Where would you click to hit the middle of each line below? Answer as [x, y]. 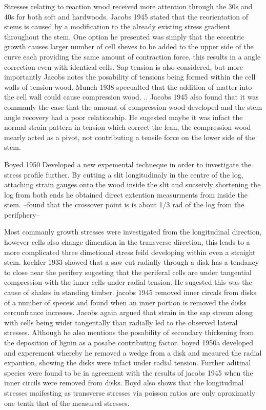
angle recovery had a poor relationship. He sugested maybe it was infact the [124, 117]
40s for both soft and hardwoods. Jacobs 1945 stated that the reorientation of [126, 16]
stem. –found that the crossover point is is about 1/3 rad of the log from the [124, 204]
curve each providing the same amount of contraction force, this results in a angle [132, 56]
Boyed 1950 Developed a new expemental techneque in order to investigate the [128, 164]
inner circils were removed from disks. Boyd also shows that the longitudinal [124, 383]
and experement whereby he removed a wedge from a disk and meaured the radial [133, 352]
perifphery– [22, 214]
